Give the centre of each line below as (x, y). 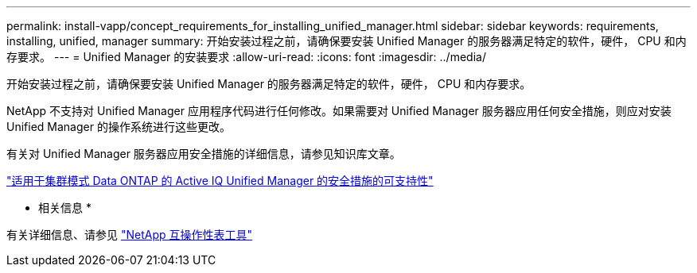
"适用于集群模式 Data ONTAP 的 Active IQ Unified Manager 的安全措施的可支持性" (220, 181)
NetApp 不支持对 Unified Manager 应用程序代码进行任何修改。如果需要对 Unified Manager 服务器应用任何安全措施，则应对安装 (339, 111)
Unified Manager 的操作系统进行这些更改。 (119, 127)
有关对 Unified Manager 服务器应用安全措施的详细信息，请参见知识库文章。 (204, 154)
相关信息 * (65, 208)
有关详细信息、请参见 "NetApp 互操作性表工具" (130, 235)
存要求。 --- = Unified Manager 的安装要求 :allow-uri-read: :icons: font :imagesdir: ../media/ (246, 57)
